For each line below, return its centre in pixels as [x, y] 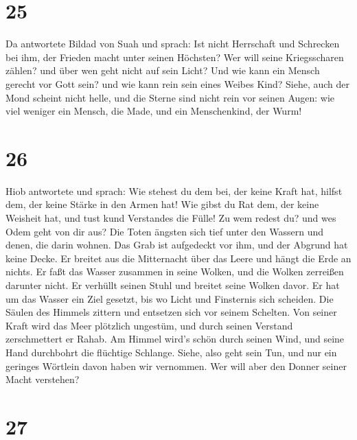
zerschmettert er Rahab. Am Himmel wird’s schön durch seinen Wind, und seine [175, 339]
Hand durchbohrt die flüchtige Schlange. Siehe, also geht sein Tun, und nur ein [171, 352]
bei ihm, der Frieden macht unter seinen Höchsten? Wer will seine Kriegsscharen [175, 57]
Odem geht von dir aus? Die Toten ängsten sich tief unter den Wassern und [165, 231]
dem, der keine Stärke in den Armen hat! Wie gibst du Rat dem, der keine [162, 204]
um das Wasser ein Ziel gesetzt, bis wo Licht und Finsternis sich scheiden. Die [170, 298]
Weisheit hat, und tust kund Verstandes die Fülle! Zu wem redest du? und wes [171, 218]
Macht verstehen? [43, 379]
